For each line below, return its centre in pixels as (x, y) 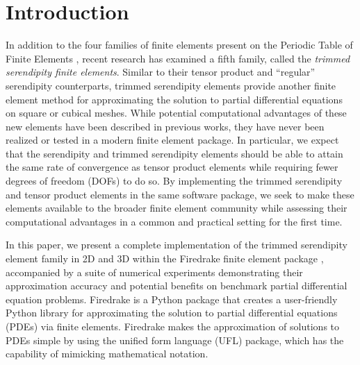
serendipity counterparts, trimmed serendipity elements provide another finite (171, 85)
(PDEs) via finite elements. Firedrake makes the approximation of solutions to (173, 326)
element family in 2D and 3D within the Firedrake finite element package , (165, 258)
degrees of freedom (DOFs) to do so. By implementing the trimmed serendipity (174, 181)
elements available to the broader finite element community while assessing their (177, 208)
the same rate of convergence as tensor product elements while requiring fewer (172, 167)
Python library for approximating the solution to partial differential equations (172, 313)
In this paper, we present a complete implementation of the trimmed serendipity (177, 245)
